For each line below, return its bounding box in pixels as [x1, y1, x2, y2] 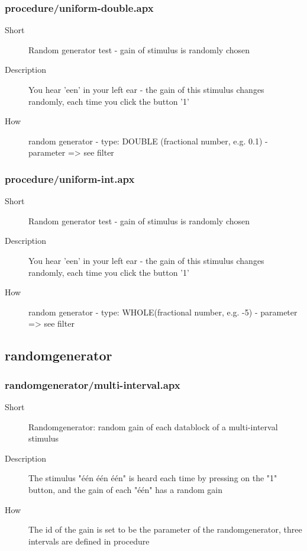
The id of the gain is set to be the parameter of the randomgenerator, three [28, 523, 302, 536]
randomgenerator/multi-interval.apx [5, 377, 180, 392]
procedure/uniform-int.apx [5, 171, 135, 186]
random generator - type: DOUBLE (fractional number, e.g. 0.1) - [28, 134, 268, 147]
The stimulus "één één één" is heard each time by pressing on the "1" [28, 472, 277, 484]
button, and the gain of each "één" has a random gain [28, 483, 222, 495]
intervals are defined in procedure [28, 534, 150, 547]
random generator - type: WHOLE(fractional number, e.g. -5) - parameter [28, 305, 298, 318]
